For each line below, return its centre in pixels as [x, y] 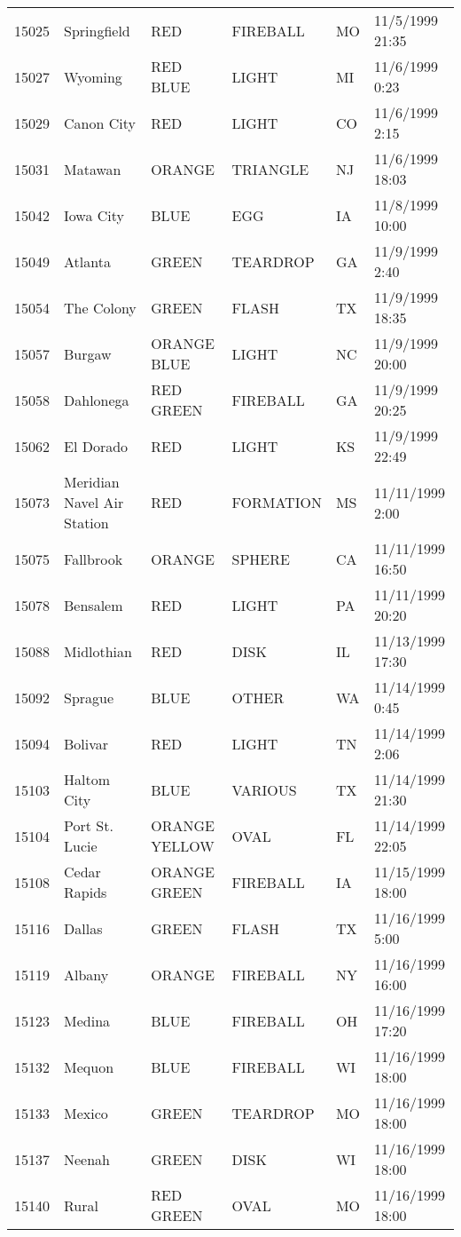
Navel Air [94, 502]
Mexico [86, 1113]
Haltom [87, 779]
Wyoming [93, 76]
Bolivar [86, 743]
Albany [86, 974]
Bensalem [94, 605]
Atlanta [87, 261]
